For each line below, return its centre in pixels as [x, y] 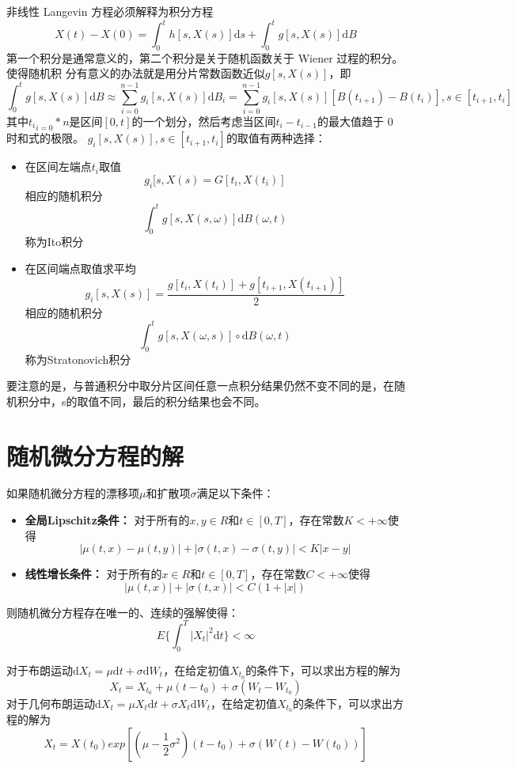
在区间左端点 [58, 166]
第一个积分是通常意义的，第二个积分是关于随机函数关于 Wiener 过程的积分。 [205, 57]
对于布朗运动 [40, 670]
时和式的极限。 [45, 138]
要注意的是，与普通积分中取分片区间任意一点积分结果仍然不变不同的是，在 [200, 386]
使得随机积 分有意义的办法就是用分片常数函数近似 [136, 73]
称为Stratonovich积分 [78, 359]
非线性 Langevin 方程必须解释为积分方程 [110, 11]
